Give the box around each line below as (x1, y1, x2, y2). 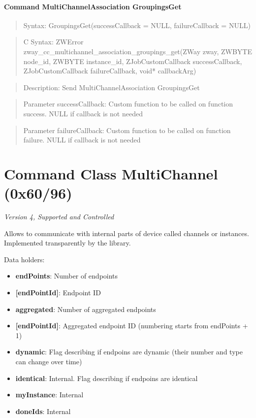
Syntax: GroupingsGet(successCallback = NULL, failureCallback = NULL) (23, 20, 251, 30)
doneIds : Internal (15, 406, 71, 416)
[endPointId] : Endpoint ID (15, 287, 101, 298)
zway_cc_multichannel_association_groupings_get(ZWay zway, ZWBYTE (23, 46, 253, 56)
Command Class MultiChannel (4, 163, 218, 183)
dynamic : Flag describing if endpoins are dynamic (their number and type (15, 347, 243, 357)
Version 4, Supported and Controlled (4, 211, 114, 222)
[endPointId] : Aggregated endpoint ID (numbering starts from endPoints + (15, 320, 248, 331)
